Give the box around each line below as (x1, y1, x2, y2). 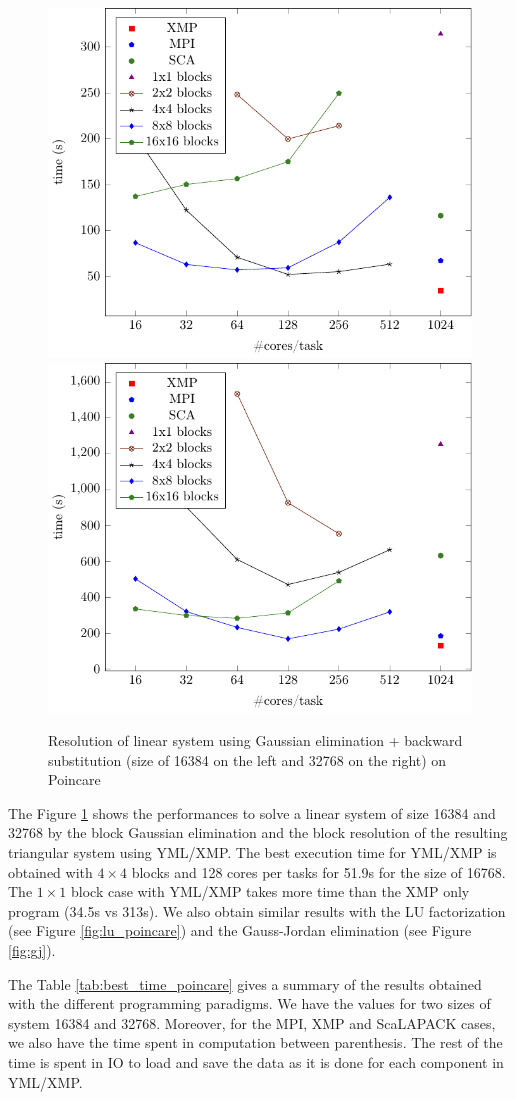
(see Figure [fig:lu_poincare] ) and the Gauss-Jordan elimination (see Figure (8, 920, 472, 941)
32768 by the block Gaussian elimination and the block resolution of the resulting (8, 822, 508, 843)
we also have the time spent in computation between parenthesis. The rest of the (8, 1032, 503, 1053)
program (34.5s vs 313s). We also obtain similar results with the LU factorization (8, 900, 506, 921)
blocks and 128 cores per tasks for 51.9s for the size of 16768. (131, 861, 506, 882)
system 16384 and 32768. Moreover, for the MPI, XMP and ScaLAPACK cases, (8, 1012, 496, 1033)
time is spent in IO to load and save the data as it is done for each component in (8, 1052, 504, 1072)
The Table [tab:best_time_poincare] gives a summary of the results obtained (8, 973, 482, 994)
